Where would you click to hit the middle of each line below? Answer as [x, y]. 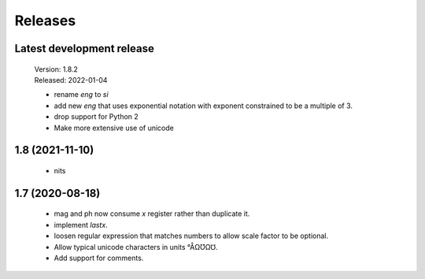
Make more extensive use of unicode [114, 128]
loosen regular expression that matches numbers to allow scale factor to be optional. [191, 236]
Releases [45, 20]
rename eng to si [81, 95]
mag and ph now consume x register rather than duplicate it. [152, 214]
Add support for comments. [99, 258]
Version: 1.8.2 [56, 69]
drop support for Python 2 [96, 117]
